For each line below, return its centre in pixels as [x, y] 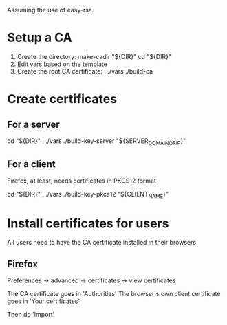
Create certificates [62, 99]
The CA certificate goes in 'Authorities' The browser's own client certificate [114, 294]
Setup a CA [40, 38]
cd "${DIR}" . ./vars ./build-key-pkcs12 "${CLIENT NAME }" [88, 195]
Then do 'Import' [31, 315]
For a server [33, 124]
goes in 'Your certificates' [44, 301]
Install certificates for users [88, 223]
